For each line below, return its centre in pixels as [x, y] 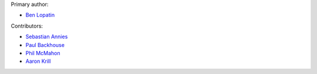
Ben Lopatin [40, 15]
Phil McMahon [43, 53]
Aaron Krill [38, 61]
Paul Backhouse [45, 45]
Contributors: [27, 26]
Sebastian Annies [47, 37]
